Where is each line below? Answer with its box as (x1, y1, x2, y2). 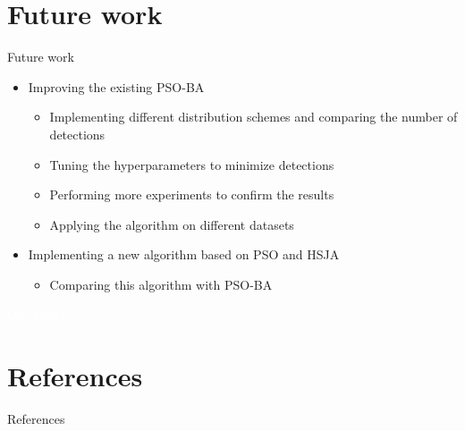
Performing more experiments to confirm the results (49, 185, 334, 204)
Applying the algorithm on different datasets (49, 215, 294, 233)
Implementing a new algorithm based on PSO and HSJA (28, 245, 340, 264)
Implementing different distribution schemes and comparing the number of (49, 107, 458, 126)
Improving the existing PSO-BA (28, 77, 205, 96)
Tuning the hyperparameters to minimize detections (49, 155, 334, 173)
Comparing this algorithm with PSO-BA (49, 275, 273, 293)
